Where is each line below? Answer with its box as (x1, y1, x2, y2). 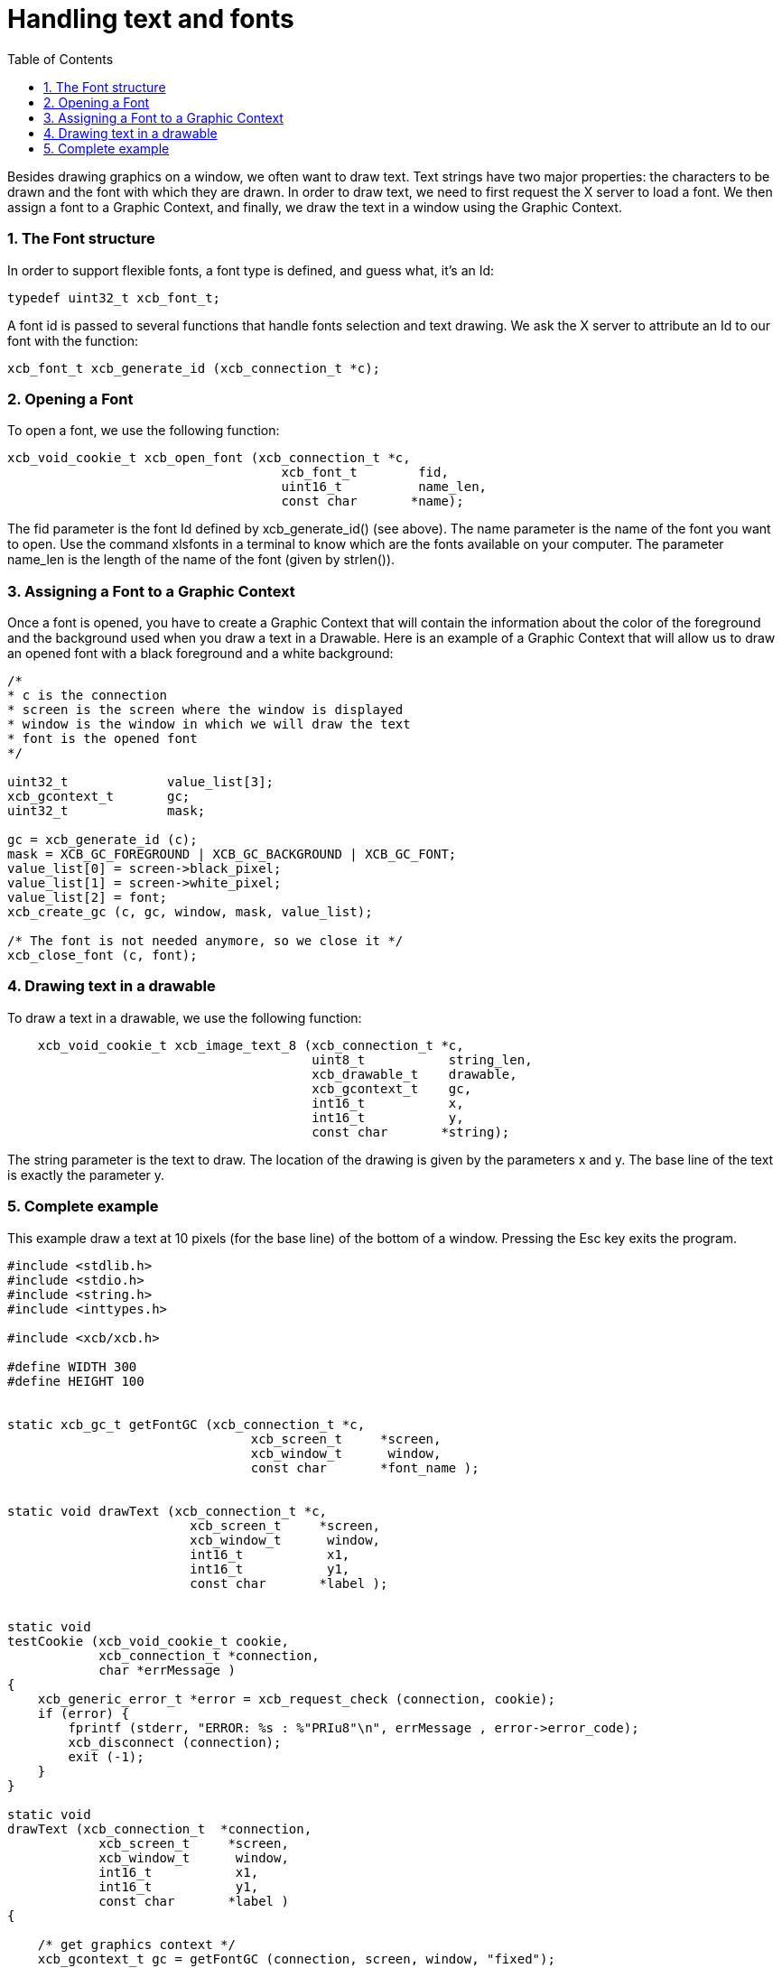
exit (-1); (68, 1749, 144, 1764)
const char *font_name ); (250, 1460, 479, 1475)
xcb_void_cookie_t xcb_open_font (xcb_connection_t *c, (7, 450, 411, 466)
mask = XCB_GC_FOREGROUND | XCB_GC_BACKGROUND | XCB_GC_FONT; (7, 847, 457, 861)
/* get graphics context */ (37, 1936, 236, 1952)
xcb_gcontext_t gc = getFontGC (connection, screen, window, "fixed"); (37, 1951, 555, 1966)
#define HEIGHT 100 (7, 1373, 144, 1388)
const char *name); (281, 494, 464, 509)
